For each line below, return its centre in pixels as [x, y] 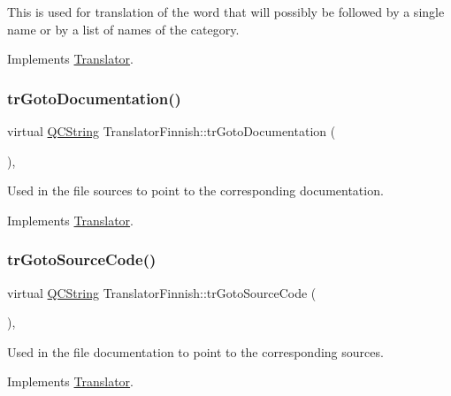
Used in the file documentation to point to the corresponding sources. [195, 351]
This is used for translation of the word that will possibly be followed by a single [226, 11]
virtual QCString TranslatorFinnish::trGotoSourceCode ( [162, 292]
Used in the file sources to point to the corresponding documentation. [195, 190]
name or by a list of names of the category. [123, 29]
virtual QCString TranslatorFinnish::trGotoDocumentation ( [172, 131]
